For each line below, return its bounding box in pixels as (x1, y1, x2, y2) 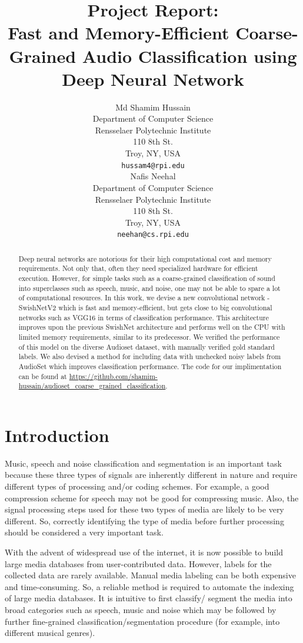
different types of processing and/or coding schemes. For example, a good (5, 480, 269, 493)
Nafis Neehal (130, 170, 176, 182)
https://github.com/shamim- (69, 371, 158, 381)
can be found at (18, 371, 67, 381)
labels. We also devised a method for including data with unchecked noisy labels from (18, 351, 281, 361)
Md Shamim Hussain (115, 101, 191, 113)
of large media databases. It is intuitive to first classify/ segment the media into (5, 592, 292, 604)
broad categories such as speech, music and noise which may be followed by (5, 603, 277, 615)
